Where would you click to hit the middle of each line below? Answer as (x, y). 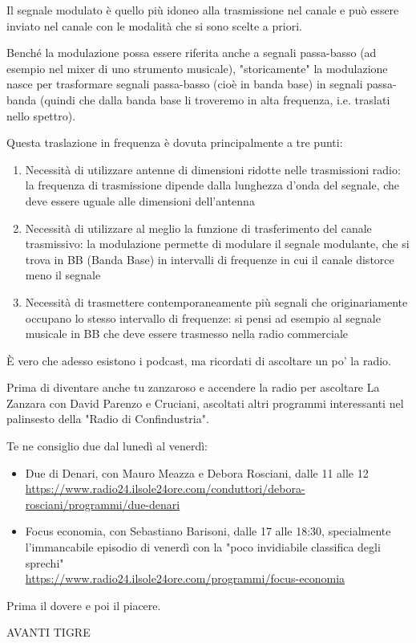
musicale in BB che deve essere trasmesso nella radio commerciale (187, 334)
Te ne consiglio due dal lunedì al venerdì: (107, 446)
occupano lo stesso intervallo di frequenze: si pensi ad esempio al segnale (203, 317)
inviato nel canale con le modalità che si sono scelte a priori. (154, 25)
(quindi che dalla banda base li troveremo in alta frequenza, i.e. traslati (215, 99)
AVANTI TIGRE (48, 632)
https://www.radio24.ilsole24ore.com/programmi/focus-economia (185, 578)
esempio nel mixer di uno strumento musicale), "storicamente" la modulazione (197, 68)
